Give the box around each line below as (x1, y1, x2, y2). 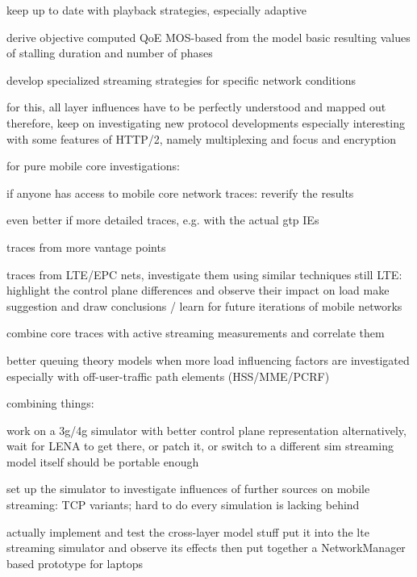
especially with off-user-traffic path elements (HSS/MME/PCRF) (6, 367, 330, 384)
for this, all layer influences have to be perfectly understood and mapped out (6, 98, 386, 115)
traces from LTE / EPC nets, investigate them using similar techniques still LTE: (6, 266, 402, 282)
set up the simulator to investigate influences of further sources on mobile (6, 480, 370, 497)
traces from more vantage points (6, 238, 166, 255)
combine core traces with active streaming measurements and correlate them (6, 324, 385, 341)
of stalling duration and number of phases (6, 44, 213, 61)
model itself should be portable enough (6, 453, 199, 470)
